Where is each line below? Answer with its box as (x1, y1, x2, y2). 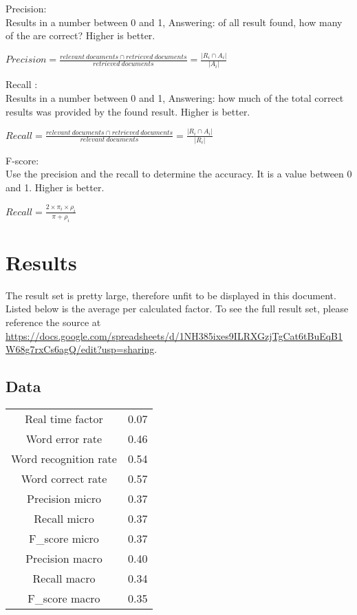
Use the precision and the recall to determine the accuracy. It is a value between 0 (6, 166, 352, 181)
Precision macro (25, 550, 102, 566)
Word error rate (25, 430, 102, 446)
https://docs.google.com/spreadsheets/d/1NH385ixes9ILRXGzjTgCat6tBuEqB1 (6, 328, 343, 343)
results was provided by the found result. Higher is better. (6, 104, 250, 118)
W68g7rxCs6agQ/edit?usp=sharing (6, 342, 155, 356)
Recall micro (34, 510, 94, 526)
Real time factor (25, 410, 103, 427)
